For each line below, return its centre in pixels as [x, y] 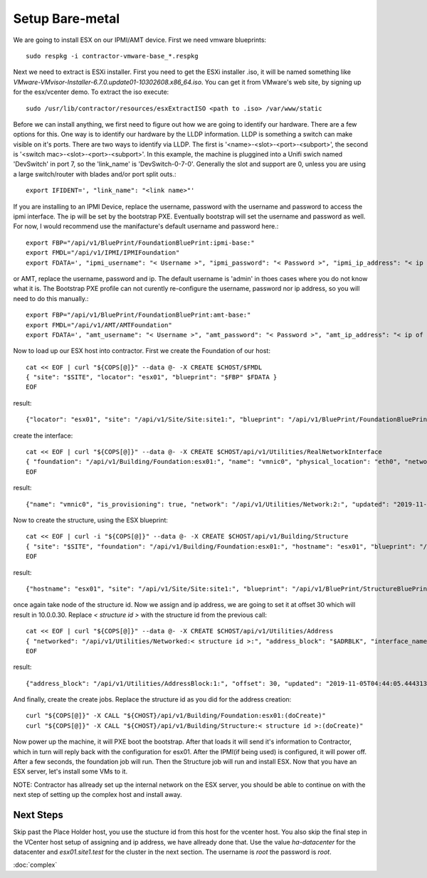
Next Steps [38, 815]
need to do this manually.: [51, 298]
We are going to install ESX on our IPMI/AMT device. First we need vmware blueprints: [140, 40]
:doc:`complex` [35, 865]
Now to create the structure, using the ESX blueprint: [91, 520]
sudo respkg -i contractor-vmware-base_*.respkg [112, 56]
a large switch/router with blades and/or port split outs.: [95, 174]
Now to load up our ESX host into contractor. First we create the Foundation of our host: [142, 351]
